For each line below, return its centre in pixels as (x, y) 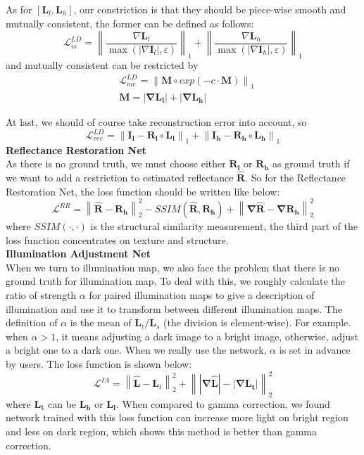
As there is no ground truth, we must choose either (116, 164)
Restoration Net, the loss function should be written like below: (143, 191)
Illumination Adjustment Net (78, 254)
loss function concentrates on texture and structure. (117, 239)
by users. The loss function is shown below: (99, 363)
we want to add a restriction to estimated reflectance (120, 177)
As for (19, 9)
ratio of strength (41, 294)
